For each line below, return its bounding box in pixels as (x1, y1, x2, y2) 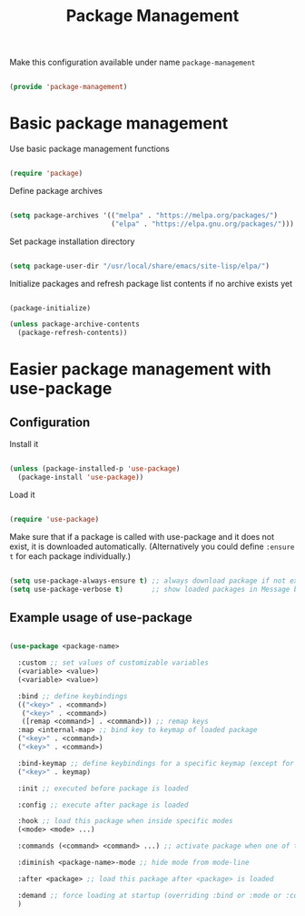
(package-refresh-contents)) (17, 329, 128, 338)
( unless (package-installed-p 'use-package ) (9, 464, 181, 473)
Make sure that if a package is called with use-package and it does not (9, 531, 275, 542)
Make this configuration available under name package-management (9, 56, 256, 68)
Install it (9, 439, 39, 450)
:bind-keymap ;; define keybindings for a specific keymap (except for (17, 758, 295, 768)
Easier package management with (9, 359, 271, 380)
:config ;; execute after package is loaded (17, 800, 189, 809)
